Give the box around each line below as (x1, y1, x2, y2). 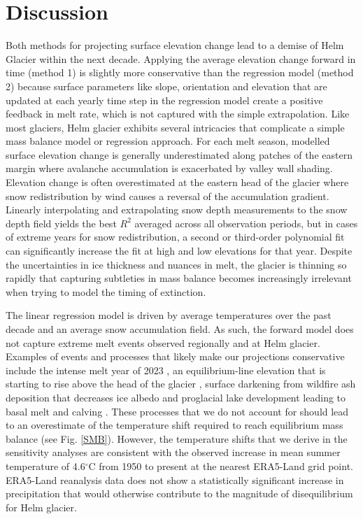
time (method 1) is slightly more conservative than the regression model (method (6, 65, 354, 80)
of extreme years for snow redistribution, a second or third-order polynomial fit (6, 229, 345, 244)
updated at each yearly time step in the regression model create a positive (6, 92, 323, 107)
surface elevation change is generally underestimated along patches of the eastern (6, 147, 353, 162)
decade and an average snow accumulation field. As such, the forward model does (6, 322, 354, 336)
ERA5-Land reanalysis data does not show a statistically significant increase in (6, 472, 344, 487)
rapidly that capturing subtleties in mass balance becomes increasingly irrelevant (6, 271, 352, 285)
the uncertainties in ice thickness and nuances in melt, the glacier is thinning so (6, 257, 347, 271)
